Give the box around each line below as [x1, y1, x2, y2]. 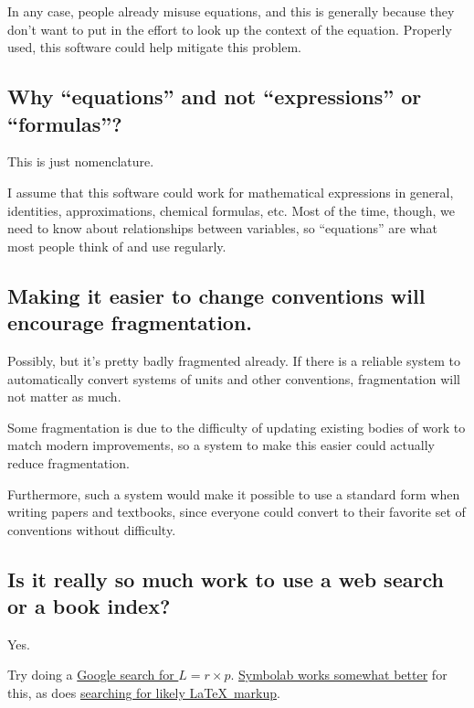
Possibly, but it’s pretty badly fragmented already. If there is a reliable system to [7, 350, 460, 370]
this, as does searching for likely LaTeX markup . [7, 683, 280, 703]
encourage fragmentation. [7, 308, 253, 337]
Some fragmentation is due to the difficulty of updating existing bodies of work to [7, 417, 466, 436]
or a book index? [7, 592, 171, 620]
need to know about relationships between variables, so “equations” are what [7, 219, 438, 238]
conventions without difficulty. [7, 520, 176, 539]
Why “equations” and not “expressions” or [7, 82, 422, 111]
